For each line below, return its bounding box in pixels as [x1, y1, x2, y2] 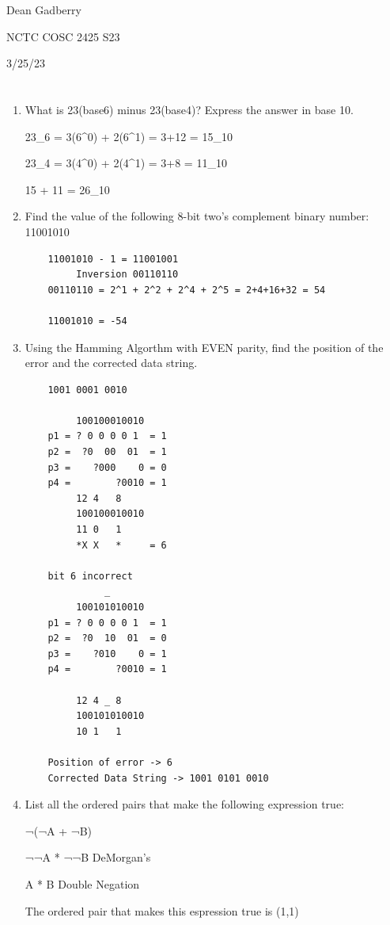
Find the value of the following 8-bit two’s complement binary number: [25, 208, 369, 224]
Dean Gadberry [6, 2, 81, 17]
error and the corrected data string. [25, 354, 198, 371]
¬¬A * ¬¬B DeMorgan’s [25, 849, 151, 866]
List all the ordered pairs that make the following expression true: [25, 796, 344, 812]
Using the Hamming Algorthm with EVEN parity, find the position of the [25, 338, 384, 355]
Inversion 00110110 [76, 269, 179, 281]
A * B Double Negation [25, 875, 140, 892]
